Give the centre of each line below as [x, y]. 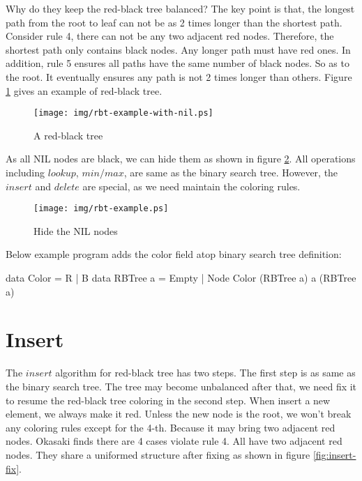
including [25, 172]
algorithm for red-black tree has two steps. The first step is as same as [205, 373]
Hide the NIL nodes [76, 230]
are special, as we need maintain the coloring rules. [191, 186]
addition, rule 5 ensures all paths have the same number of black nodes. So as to [178, 63]
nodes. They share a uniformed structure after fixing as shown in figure [158, 454]
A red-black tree [68, 135]
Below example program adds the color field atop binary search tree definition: [174, 254]
